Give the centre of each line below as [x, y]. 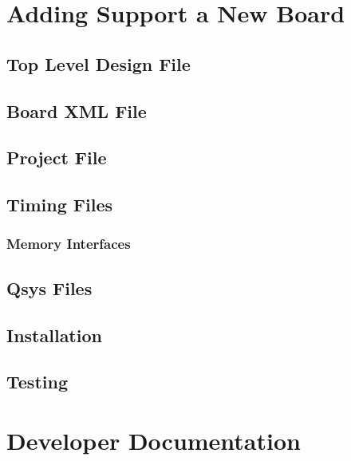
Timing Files [60, 205]
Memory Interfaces [69, 244]
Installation [54, 335]
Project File [57, 158]
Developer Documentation [154, 440]
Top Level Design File [99, 63]
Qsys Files [49, 288]
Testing [37, 382]
